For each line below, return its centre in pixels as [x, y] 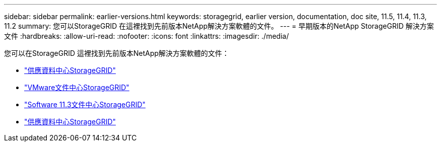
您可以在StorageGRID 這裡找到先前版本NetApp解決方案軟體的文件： [117, 53]
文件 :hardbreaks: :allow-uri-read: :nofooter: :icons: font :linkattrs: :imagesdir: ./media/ [146, 36]
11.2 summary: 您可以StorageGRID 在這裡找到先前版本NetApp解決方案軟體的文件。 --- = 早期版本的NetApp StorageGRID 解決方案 [219, 26]
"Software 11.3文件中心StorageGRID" [85, 104]
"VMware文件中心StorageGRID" [77, 87]
